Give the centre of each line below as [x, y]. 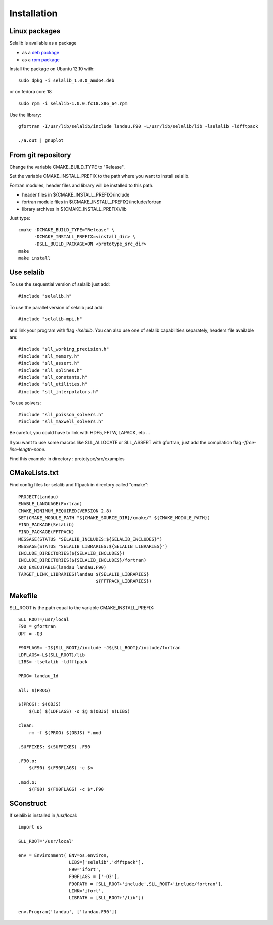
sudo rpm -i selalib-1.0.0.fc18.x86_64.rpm [73, 103]
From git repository [40, 155]
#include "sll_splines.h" [51, 370]
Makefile [24, 596]
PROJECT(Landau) [38, 497]
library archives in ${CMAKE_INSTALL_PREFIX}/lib [74, 209]
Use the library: [25, 115]
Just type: [20, 218]
